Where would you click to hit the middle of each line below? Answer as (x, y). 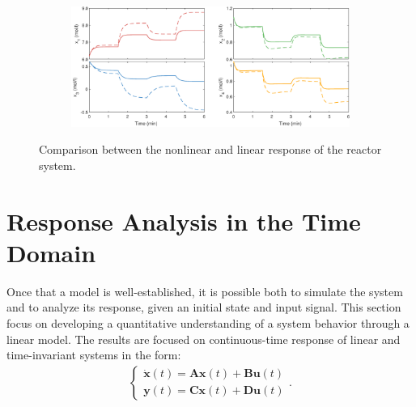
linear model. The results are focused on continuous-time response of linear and (204, 339)
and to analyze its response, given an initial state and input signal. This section (204, 307)
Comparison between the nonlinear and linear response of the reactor (210, 149)
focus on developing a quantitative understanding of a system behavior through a (208, 323)
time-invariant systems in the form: (94, 355)
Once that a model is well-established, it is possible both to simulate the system (205, 291)
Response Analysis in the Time (184, 220)
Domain (51, 252)
